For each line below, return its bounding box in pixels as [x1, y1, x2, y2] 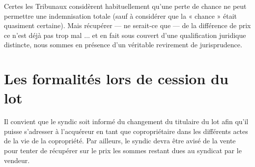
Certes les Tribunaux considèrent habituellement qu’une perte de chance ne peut [4, 1, 247, 11]
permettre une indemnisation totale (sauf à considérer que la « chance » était [4, 10, 237, 21]
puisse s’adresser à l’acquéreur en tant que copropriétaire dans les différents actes [4, 126, 248, 136]
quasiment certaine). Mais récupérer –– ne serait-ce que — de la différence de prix [4, 20, 251, 31]
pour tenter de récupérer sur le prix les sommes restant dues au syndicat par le [4, 145, 242, 156]
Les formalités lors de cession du [4, 68, 228, 89]
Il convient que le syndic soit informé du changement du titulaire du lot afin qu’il [4, 116, 249, 127]
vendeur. [4, 155, 30, 165]
